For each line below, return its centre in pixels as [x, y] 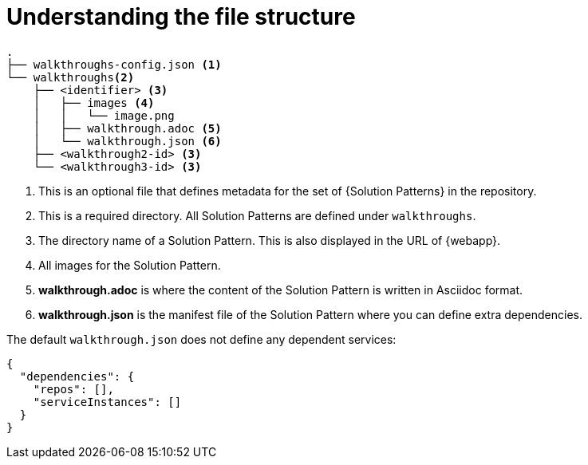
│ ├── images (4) [94, 102]
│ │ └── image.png [104, 115]
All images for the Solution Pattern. [130, 265]
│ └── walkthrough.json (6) [127, 141]
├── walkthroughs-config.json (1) [114, 64]
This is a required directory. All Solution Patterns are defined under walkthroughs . [257, 215]
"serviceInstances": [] [107, 402]
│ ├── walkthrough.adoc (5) [127, 128]
